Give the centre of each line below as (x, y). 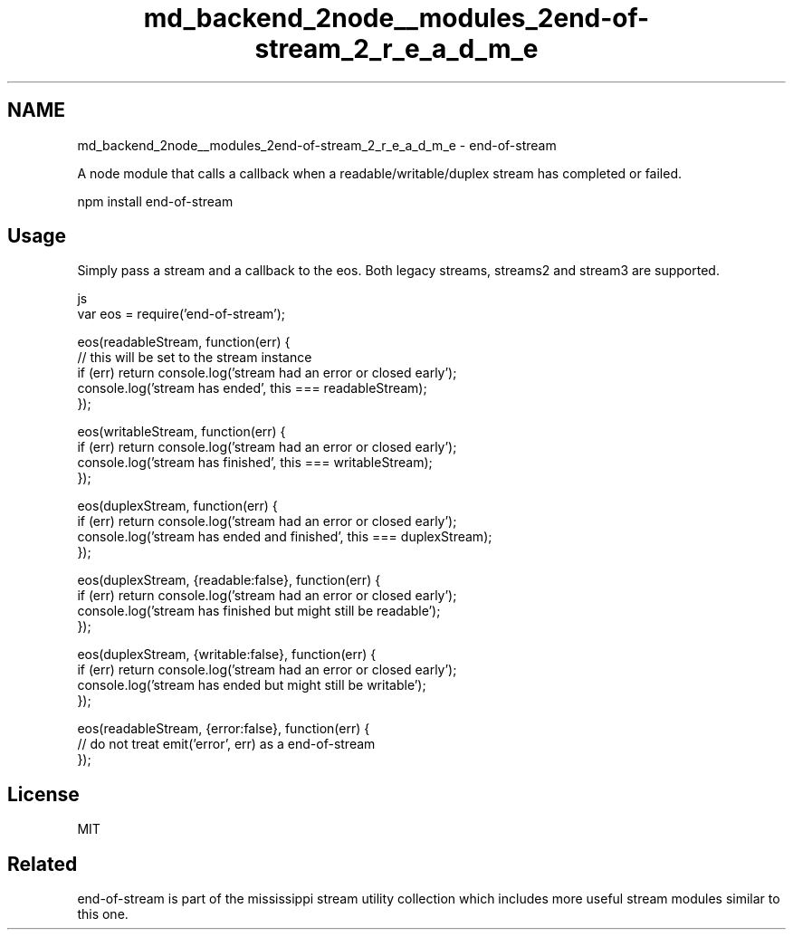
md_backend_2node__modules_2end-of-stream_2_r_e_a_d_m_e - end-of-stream (317, 145)
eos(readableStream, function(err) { (184, 342)
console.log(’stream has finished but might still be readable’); (259, 611)
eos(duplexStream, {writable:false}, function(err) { (227, 655)
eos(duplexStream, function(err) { (177, 506)
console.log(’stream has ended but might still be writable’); (252, 685)
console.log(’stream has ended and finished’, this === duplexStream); (285, 537)
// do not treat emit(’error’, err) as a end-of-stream (226, 744)
